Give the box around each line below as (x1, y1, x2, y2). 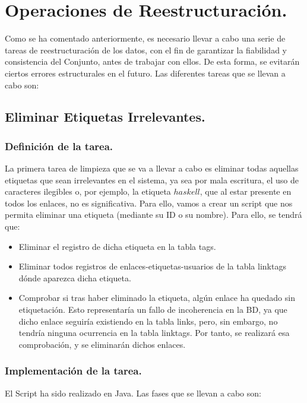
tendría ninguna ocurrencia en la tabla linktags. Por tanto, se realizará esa (18, 326, 290, 339)
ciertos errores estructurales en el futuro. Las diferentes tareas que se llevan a (5, 66, 286, 79)
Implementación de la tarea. (5, 363, 142, 378)
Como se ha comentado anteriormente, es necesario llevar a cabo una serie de (5, 32, 286, 45)
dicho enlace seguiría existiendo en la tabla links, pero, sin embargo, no (18, 315, 278, 327)
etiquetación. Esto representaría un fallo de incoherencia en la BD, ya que (18, 303, 287, 316)
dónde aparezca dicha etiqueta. (18, 271, 131, 284)
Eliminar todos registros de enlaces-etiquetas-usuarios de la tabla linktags (18, 260, 286, 272)
